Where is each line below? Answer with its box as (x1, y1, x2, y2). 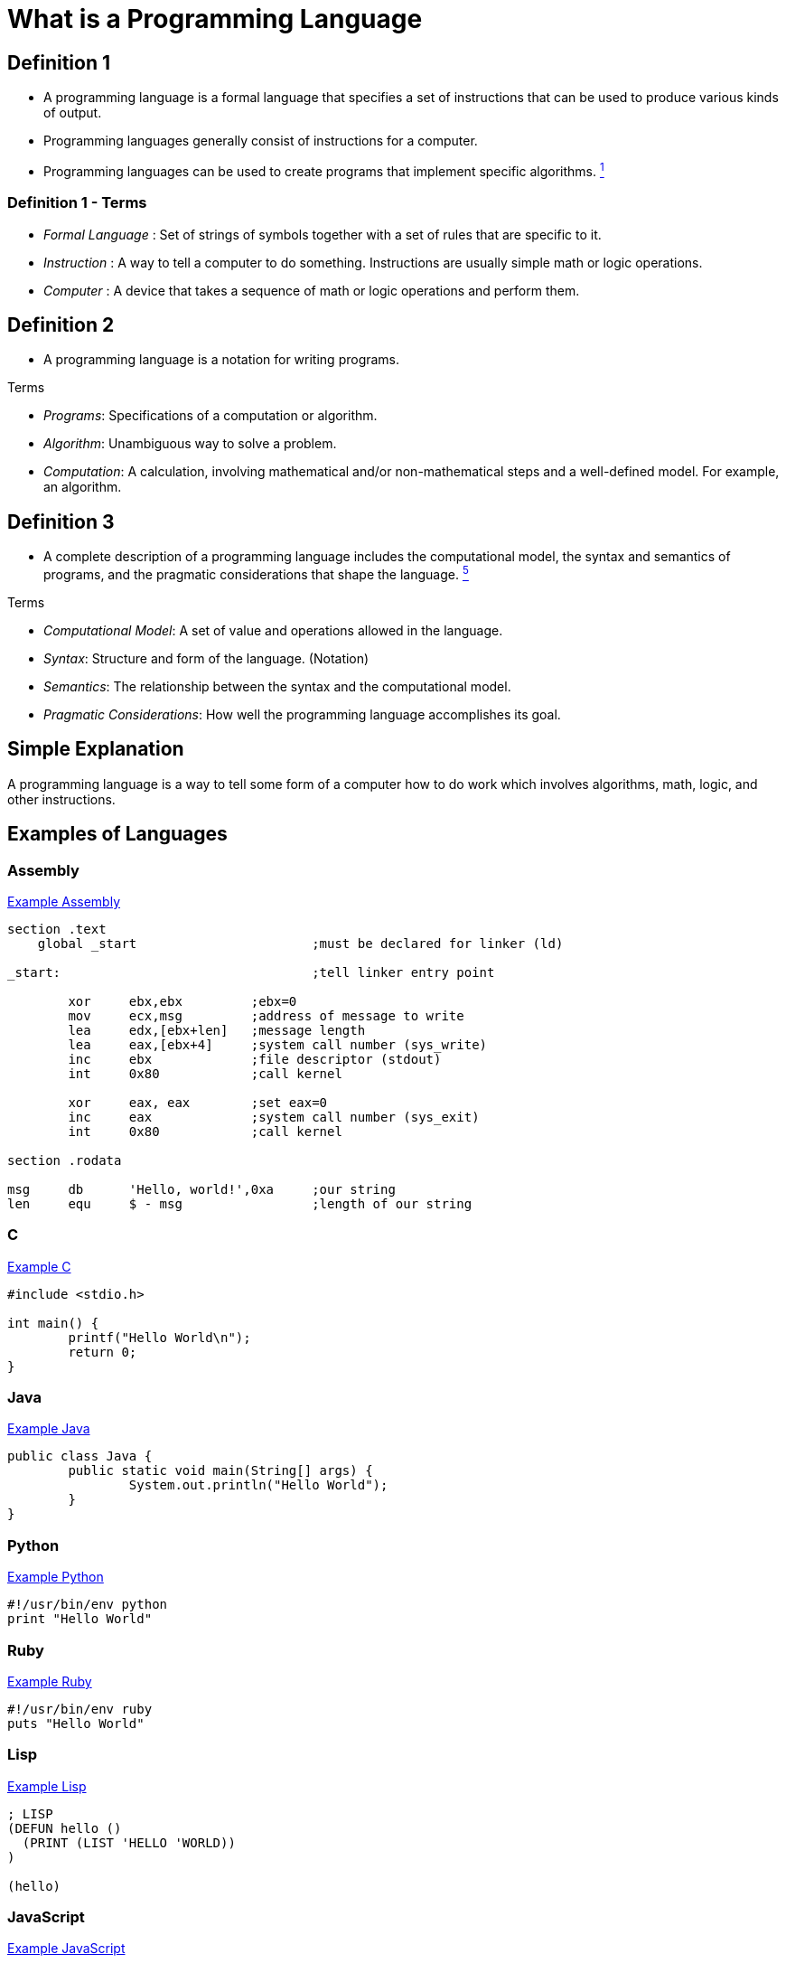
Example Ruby (7, 1673, 92, 1689)
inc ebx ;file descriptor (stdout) (68, 1051, 442, 1066)
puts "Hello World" (7, 1715, 145, 1731)
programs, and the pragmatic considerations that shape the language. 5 (43, 564, 469, 582)
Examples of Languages (7, 822, 228, 846)
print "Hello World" (7, 1611, 153, 1627)
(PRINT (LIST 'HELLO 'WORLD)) (22, 1835, 236, 1850)
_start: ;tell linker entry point (7, 964, 495, 980)
